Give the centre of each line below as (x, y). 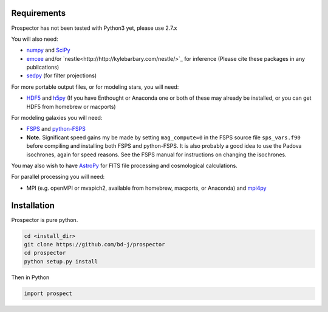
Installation (33, 205)
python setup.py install (61, 261)
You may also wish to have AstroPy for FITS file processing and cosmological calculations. (125, 165)
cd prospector (45, 253)
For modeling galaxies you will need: (57, 118)
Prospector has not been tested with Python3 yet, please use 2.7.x (94, 28)
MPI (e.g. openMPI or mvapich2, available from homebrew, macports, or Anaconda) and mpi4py (146, 188)
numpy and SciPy (48, 50)
